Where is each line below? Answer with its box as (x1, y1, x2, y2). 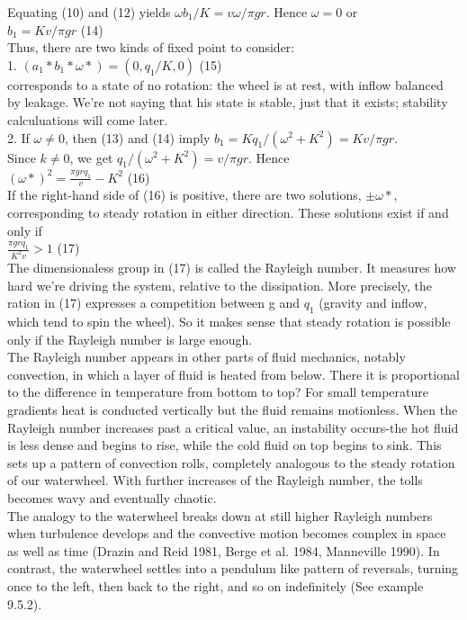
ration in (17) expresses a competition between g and (7, 293, 301, 312)
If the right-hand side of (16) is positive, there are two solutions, (7, 185, 362, 204)
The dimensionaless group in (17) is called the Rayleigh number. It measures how (7, 258, 456, 277)
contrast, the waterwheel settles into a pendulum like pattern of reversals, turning (7, 559, 459, 578)
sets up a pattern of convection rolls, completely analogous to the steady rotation (7, 453, 455, 472)
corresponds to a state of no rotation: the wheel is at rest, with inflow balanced (7, 75, 444, 94)
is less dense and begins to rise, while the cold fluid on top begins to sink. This (7, 436, 442, 454)
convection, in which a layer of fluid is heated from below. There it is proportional (7, 364, 460, 383)
